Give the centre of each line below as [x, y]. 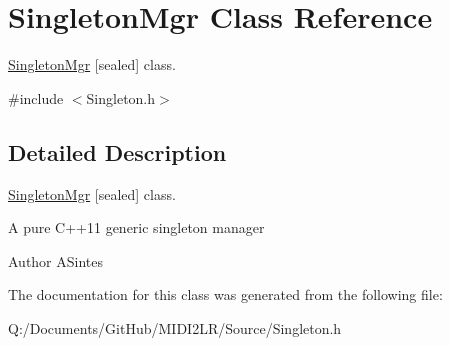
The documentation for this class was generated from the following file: [225, 294]
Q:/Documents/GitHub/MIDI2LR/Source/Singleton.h [175, 327]
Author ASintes [56, 260]
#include [36, 97]
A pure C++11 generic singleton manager [136, 227]
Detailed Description [117, 151]
